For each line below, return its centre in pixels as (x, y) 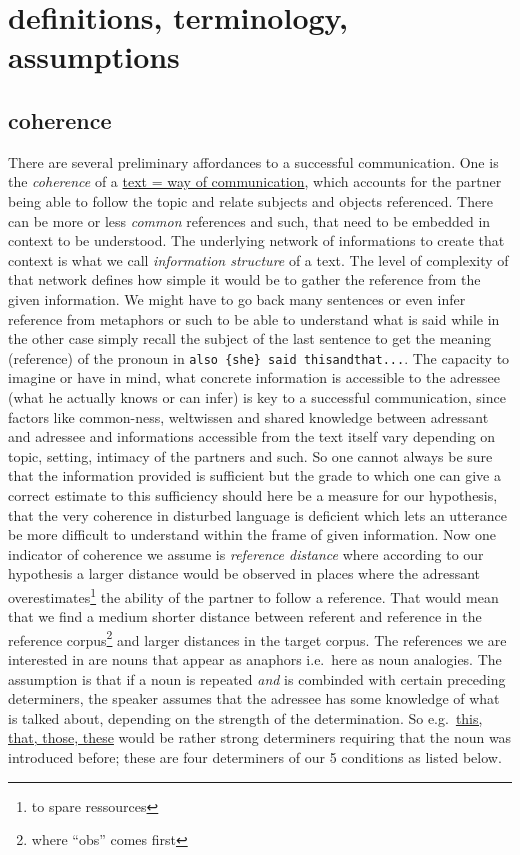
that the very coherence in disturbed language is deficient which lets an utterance (257, 514)
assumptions (94, 56)
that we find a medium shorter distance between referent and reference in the (245, 616)
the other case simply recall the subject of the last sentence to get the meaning (249, 338)
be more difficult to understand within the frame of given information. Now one (252, 534)
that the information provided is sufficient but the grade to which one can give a (254, 475)
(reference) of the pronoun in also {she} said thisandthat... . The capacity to (259, 357)
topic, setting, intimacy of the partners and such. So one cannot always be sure (250, 455)
